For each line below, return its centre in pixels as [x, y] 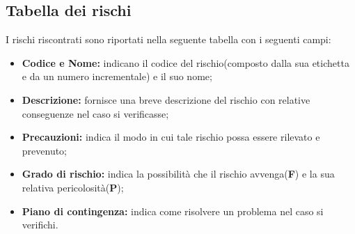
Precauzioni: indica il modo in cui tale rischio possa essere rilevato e [171, 137]
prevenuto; [45, 150]
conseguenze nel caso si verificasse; [95, 113]
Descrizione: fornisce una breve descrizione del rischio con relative [166, 99]
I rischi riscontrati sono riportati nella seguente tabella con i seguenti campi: [168, 39]
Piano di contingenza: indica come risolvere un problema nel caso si [173, 211]
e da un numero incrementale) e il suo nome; [117, 76]
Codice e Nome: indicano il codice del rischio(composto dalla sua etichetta [186, 62]
